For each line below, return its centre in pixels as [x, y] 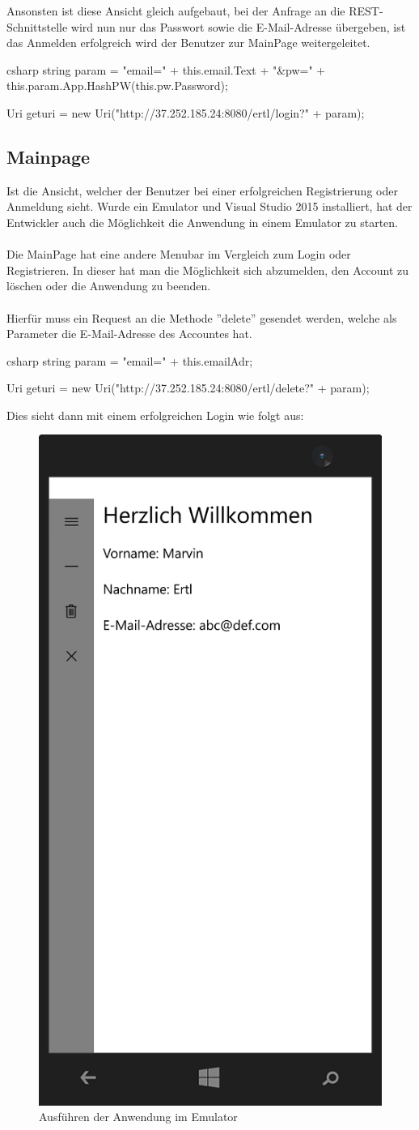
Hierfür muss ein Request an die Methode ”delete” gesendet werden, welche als [202, 317]
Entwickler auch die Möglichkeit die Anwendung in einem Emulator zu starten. [202, 222]
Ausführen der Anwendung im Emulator [138, 1117]
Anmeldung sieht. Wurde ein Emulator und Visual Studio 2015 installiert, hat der [209, 206]
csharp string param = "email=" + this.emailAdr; [130, 360]
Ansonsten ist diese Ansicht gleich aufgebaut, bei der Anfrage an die [176, 11]
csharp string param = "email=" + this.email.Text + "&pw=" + [166, 69]
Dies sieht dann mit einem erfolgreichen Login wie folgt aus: [155, 415]
